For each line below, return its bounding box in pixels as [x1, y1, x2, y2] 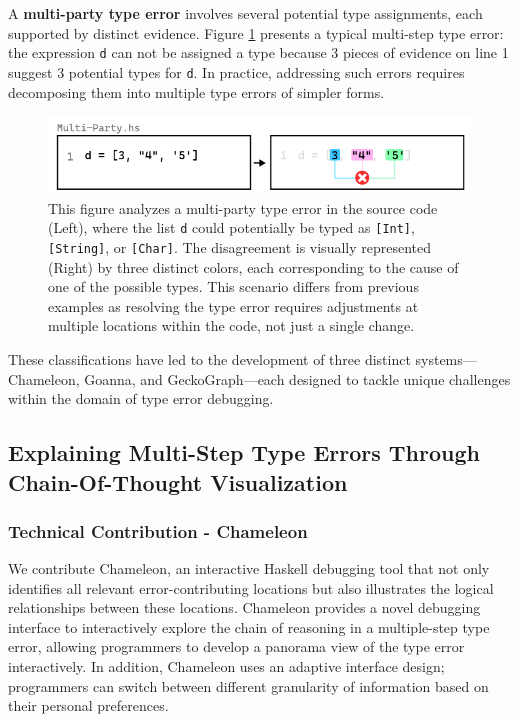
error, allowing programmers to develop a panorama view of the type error [8, 636, 465, 657]
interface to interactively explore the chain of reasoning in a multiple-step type [8, 616, 490, 637]
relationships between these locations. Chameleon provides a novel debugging [8, 597, 481, 618]
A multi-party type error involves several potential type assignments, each [8, 3, 483, 23]
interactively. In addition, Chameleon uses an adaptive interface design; [8, 656, 445, 677]
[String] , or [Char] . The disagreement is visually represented [48, 236, 432, 257]
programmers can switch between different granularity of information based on [8, 675, 489, 696]
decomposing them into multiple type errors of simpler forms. [8, 81, 385, 102]
